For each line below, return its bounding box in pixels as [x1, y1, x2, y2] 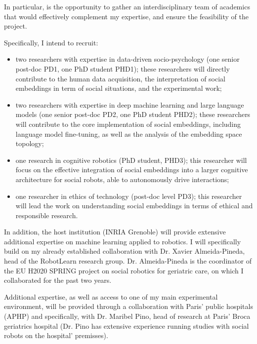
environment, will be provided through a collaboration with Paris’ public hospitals [4, 301, 253, 311]
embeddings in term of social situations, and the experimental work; [15, 83, 222, 93]
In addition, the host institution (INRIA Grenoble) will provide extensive [4, 227, 226, 237]
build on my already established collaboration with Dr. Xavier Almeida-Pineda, [4, 246, 245, 256]
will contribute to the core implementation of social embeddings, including [15, 118, 241, 129]
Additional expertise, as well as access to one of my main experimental [4, 291, 218, 302]
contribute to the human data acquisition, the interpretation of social [15, 73, 225, 83]
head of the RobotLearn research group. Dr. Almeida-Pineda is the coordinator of [4, 256, 252, 266]
